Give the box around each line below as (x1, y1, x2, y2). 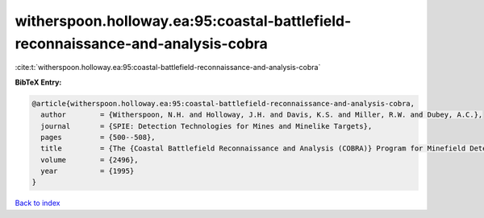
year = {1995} (40, 167, 135, 176)
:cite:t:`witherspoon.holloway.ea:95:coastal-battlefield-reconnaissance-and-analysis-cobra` (15, 63, 321, 72)
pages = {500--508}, (40, 133, 156, 142)
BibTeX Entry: (15, 77, 62, 87)
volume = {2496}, (40, 155, 139, 164)
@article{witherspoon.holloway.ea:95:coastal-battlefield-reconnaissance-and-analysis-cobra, (31, 99, 415, 108)
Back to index (15, 198, 60, 208)
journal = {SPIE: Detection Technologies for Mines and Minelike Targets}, (40, 121, 373, 130)
